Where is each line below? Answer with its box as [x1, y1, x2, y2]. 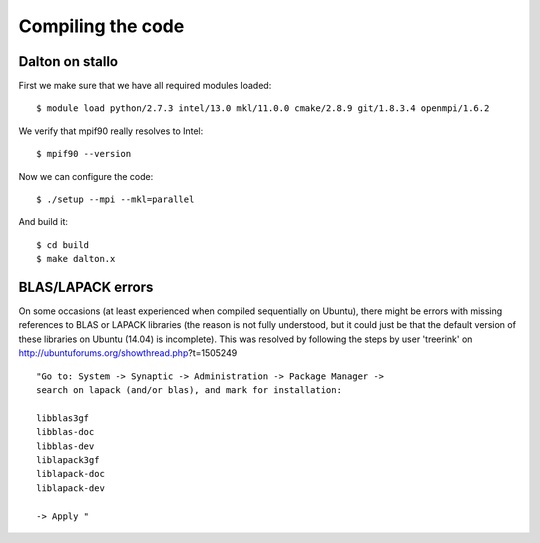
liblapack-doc [36, 468, 105, 480]
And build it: [18, 216, 69, 228]
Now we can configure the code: [18, 170, 154, 182]
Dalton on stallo [18, 53, 119, 70]
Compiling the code [18, 15, 185, 37]
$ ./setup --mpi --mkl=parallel [36, 194, 195, 205]
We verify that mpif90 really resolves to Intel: [18, 125, 204, 137]
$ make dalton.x [36, 253, 116, 265]
